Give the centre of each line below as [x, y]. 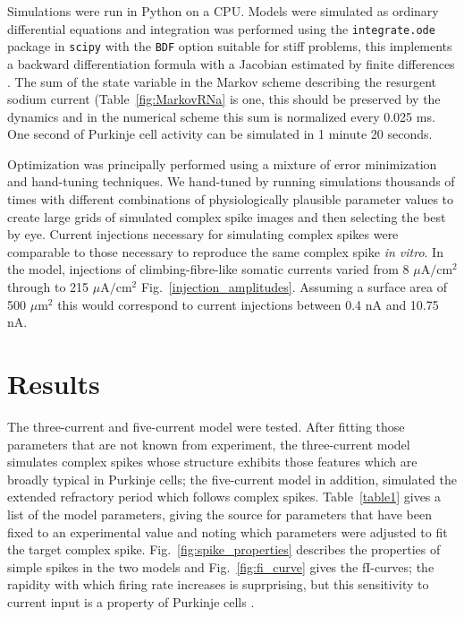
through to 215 [48, 287]
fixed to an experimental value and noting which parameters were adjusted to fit [228, 531]
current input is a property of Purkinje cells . [131, 601]
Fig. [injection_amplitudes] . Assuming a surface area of [294, 287]
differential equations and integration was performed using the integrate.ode [221, 28]
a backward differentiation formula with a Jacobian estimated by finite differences [231, 63]
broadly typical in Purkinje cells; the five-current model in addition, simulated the [232, 479]
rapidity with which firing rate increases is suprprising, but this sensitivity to [218, 584]
